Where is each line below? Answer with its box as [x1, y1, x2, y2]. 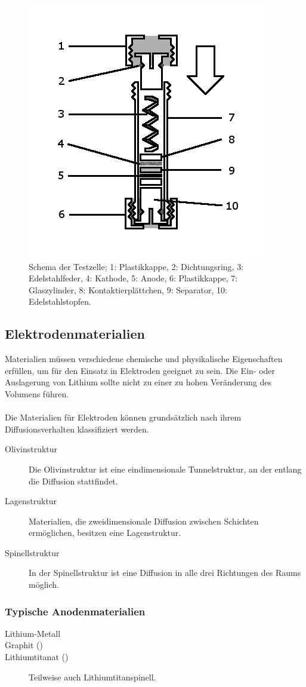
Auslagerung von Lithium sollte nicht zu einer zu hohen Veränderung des [5, 376, 272, 388]
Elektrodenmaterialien [5, 324, 145, 343]
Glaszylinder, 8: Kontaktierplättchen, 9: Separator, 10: [29, 283, 227, 296]
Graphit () [5, 639, 43, 651]
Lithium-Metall [5, 627, 61, 639]
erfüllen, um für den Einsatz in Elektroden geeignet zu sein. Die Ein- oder [5, 364, 276, 376]
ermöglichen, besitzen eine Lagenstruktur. [29, 526, 181, 539]
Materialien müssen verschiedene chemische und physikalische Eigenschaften [5, 352, 283, 365]
